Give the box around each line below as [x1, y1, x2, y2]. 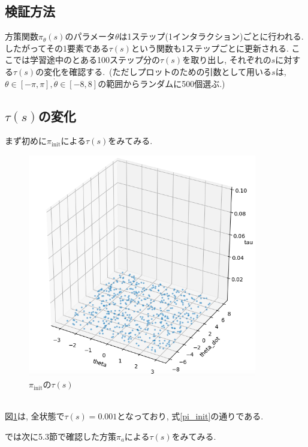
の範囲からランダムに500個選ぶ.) [98, 77, 225, 89]
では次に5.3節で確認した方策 [5, 430, 116, 442]
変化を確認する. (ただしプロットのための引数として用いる [44, 65, 272, 77]
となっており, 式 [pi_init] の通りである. [117, 410, 264, 422]
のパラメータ [65, 30, 116, 43]
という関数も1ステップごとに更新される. [131, 41, 289, 54]
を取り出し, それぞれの [182, 53, 271, 66]
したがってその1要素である [5, 41, 109, 54]
